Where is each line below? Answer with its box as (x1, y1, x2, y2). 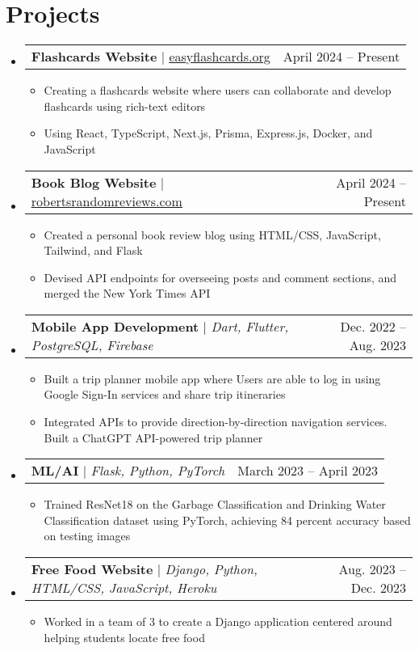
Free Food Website (31, 560, 153, 579)
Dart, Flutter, (211, 316, 289, 336)
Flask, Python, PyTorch (90, 461, 225, 480)
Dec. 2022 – (340, 316, 406, 336)
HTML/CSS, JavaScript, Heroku (31, 578, 217, 598)
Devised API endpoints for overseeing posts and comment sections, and (44, 268, 397, 285)
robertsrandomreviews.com (31, 191, 182, 210)
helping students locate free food (44, 628, 205, 645)
